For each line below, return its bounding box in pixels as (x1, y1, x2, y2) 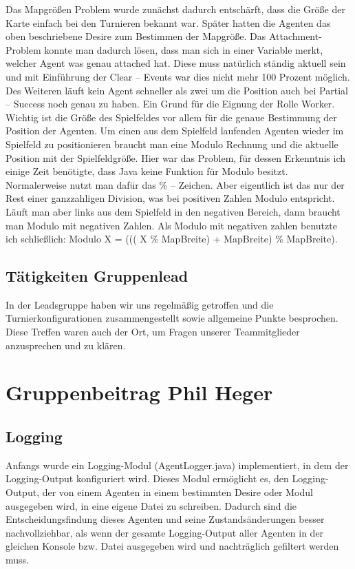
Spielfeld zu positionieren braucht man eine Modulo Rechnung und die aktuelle (6, 136, 338, 151)
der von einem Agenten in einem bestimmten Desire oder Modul (42, 485, 313, 499)
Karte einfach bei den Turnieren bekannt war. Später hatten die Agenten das (6, 15, 331, 30)
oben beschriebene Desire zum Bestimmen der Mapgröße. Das (6, 29, 266, 43)
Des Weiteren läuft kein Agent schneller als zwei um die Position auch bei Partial (6, 83, 348, 97)
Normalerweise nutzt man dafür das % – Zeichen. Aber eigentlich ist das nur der (6, 177, 345, 192)
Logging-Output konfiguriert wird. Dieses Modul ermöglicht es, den (6, 471, 289, 486)
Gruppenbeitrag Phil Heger (6, 378, 273, 406)
